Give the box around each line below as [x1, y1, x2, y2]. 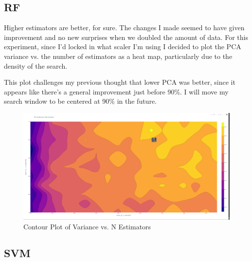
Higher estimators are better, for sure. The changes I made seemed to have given [4, 22, 245, 33]
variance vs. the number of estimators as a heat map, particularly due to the [4, 51, 233, 61]
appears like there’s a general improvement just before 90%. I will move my [4, 86, 229, 96]
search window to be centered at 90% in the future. [4, 96, 157, 106]
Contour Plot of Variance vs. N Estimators [23, 221, 151, 231]
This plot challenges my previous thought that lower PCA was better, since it [4, 77, 235, 87]
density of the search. [4, 60, 68, 71]
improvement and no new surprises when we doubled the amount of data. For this [4, 32, 248, 42]
